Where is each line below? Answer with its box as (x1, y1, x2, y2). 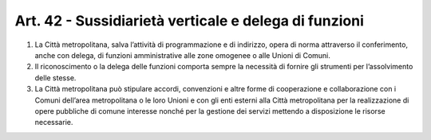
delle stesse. (34, 72, 77, 83)
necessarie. (34, 118, 73, 127)
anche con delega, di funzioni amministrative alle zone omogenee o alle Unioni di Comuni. (34, 50, 331, 60)
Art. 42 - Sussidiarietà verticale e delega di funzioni (14, 12, 365, 29)
